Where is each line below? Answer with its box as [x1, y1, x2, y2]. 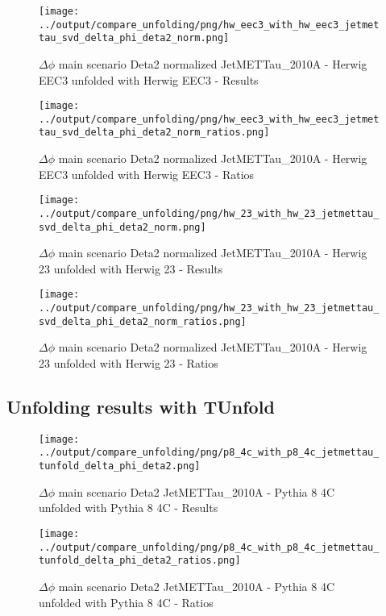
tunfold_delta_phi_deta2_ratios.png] [39, 555, 241, 567]
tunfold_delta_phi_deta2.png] [39, 460, 201, 472]
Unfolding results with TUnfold [6, 394, 275, 419]
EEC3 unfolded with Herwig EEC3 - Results [39, 71, 259, 88]
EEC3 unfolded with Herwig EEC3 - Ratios [39, 165, 255, 182]
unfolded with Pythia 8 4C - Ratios [39, 593, 214, 610]
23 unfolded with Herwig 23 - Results [39, 260, 223, 277]
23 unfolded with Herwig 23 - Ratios [39, 355, 218, 372]
